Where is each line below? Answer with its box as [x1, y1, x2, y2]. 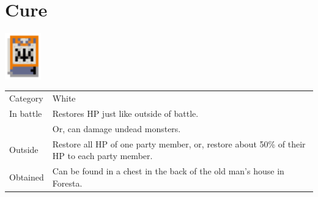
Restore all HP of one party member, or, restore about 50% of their [52, 137, 306, 150]
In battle [9, 106, 42, 119]
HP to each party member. [52, 149, 153, 162]
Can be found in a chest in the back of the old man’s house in [52, 165, 284, 177]
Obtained [9, 170, 44, 183]
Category [9, 92, 43, 105]
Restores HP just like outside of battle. [52, 106, 199, 119]
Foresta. [52, 176, 83, 189]
